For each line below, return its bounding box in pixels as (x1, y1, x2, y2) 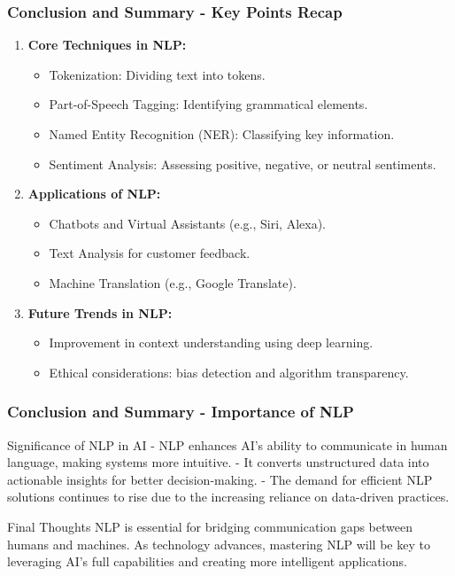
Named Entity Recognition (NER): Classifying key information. (49, 125, 395, 143)
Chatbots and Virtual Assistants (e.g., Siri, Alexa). (49, 214, 326, 232)
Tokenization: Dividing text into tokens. (49, 65, 266, 83)
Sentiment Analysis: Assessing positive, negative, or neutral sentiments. (49, 154, 436, 173)
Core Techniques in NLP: (27, 35, 187, 54)
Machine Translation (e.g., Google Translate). (49, 273, 297, 292)
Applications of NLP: (27, 184, 161, 203)
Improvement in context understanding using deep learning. (49, 333, 374, 352)
